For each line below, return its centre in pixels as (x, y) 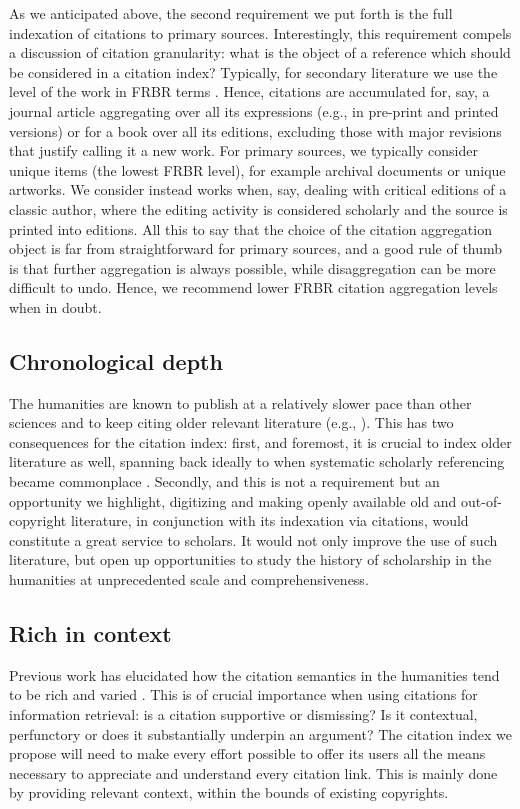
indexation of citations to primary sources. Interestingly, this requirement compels (260, 32)
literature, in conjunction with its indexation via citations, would (269, 520)
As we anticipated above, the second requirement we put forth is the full (231, 13)
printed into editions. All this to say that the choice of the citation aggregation (250, 228)
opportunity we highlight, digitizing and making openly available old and (233, 500)
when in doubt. (55, 306)
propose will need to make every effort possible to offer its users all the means (247, 753)
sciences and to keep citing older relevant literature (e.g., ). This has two (231, 422)
